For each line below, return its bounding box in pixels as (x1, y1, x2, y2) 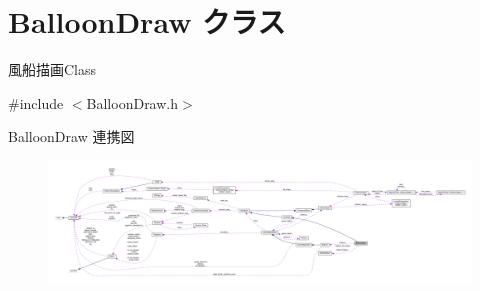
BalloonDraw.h (86, 92, 179, 113)
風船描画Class (8, 59, 97, 80)
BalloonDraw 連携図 (8, 126, 135, 147)
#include (8, 92, 64, 113)
